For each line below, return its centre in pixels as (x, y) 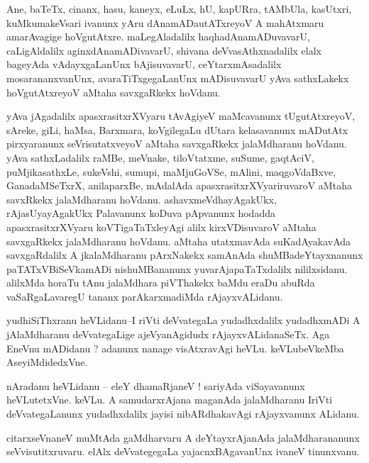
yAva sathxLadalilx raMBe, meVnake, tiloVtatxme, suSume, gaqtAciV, (160, 157)
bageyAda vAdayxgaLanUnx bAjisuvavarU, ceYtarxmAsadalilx (144, 64)
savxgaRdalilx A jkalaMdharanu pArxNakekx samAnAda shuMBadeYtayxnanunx (185, 255)
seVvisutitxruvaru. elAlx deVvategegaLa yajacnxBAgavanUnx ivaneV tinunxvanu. (183, 451)
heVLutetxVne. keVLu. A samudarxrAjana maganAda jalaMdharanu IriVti (170, 400)
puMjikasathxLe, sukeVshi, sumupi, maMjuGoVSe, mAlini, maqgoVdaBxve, (171, 171)
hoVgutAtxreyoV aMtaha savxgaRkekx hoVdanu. (114, 92)
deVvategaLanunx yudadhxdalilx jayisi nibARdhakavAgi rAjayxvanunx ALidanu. (183, 414)
